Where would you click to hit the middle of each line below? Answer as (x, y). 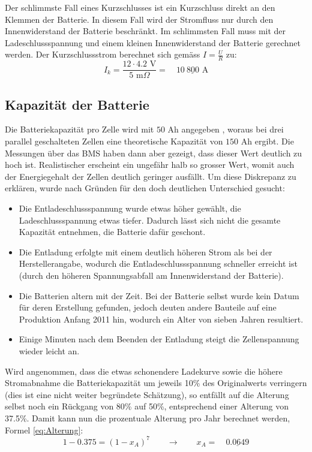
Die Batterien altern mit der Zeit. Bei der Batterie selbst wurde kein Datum (159, 295)
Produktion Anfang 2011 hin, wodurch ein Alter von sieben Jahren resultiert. (161, 319)
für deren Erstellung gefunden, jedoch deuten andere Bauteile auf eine (148, 307)
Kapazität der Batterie (77, 104)
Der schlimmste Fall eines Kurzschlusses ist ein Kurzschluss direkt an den (140, 7)
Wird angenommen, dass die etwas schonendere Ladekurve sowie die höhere (144, 371)
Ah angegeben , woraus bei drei (226, 129)
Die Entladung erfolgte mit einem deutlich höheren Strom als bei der (145, 251)
